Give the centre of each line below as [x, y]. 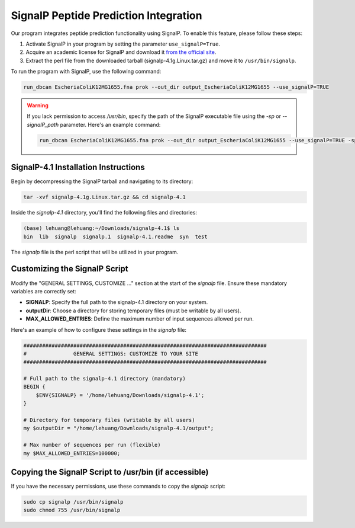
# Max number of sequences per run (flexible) [92, 445]
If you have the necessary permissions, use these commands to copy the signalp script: [118, 487]
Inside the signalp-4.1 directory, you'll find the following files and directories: [104, 213]
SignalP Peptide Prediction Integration [106, 15]
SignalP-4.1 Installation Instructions [78, 167]
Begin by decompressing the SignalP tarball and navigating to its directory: [102, 181]
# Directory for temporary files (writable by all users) [109, 420]
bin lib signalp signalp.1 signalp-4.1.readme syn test [115, 236]
